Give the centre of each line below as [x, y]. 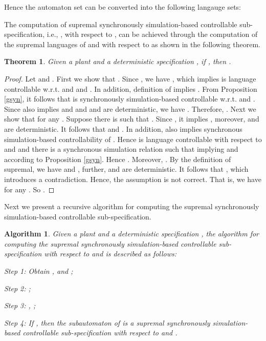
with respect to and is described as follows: [110, 254]
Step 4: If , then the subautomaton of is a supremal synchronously [107, 322]
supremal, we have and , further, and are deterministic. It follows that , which [126, 169]
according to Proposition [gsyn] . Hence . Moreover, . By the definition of [118, 159]
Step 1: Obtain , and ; [39, 271]
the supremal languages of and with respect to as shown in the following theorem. [132, 44]
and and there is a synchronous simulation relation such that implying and [121, 149]
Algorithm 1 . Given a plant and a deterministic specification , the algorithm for [131, 234]
